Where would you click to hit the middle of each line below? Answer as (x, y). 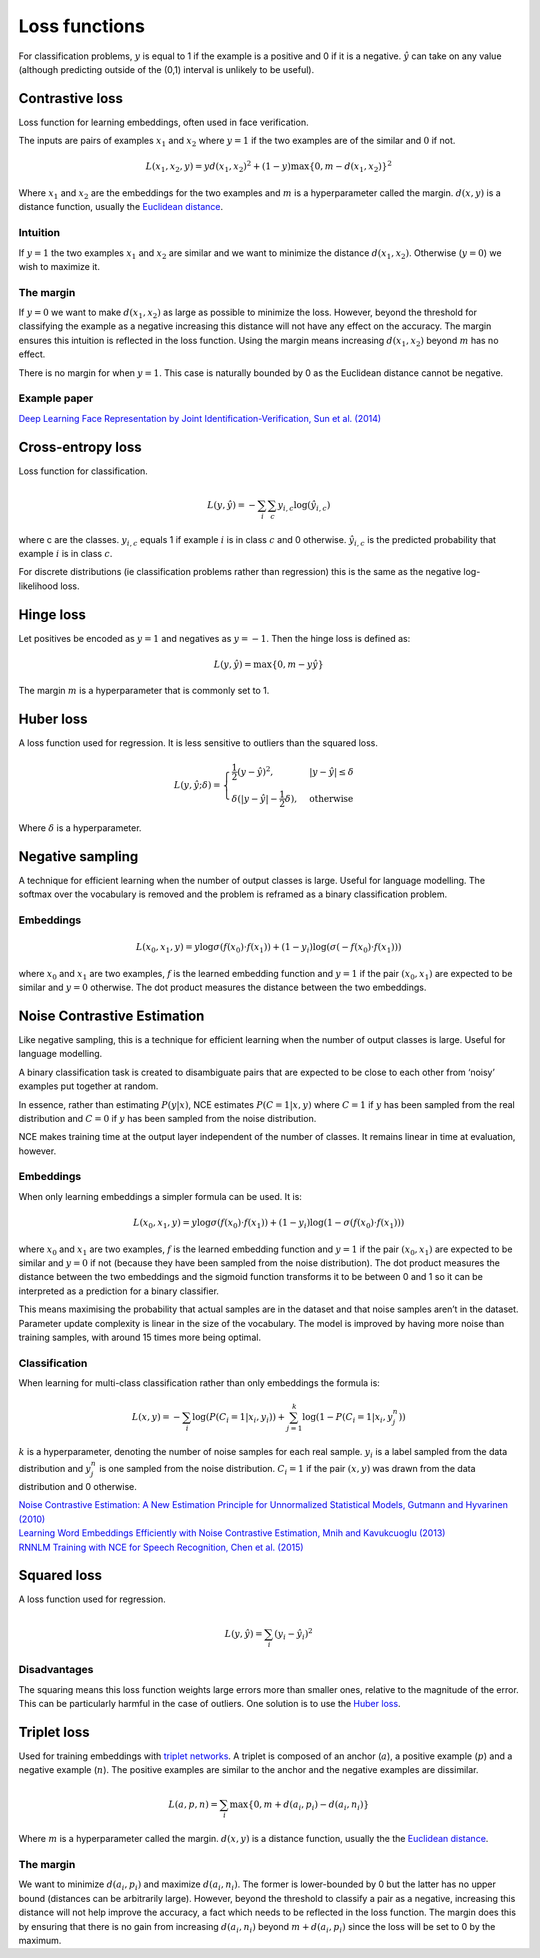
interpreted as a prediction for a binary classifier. (119, 1291)
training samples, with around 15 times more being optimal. (140, 1337)
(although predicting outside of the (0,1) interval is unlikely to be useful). (166, 69)
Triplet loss (54, 1731)
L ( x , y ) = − (156, 1417)
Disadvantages (56, 1670)
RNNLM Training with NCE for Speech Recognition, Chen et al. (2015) (161, 1547)
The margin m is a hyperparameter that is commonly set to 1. (144, 691)
